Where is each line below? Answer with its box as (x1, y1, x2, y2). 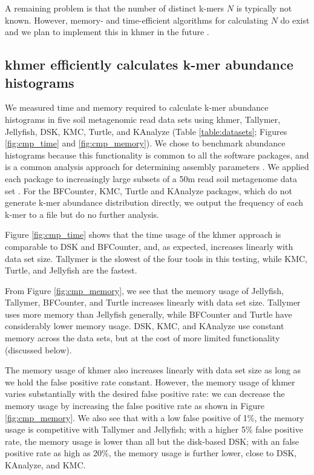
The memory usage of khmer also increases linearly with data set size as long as (5, 364, 301, 376)
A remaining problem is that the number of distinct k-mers (5, 2, 224, 14)
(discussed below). (5, 343, 72, 356)
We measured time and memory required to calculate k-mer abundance (5, 101, 269, 114)
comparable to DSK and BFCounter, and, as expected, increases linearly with (5, 240, 293, 252)
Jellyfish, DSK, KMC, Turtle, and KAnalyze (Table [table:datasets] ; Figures (5, 125, 287, 137)
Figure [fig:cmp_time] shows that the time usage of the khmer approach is (5, 228, 281, 241)
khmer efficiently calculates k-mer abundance (5, 55, 293, 74)
